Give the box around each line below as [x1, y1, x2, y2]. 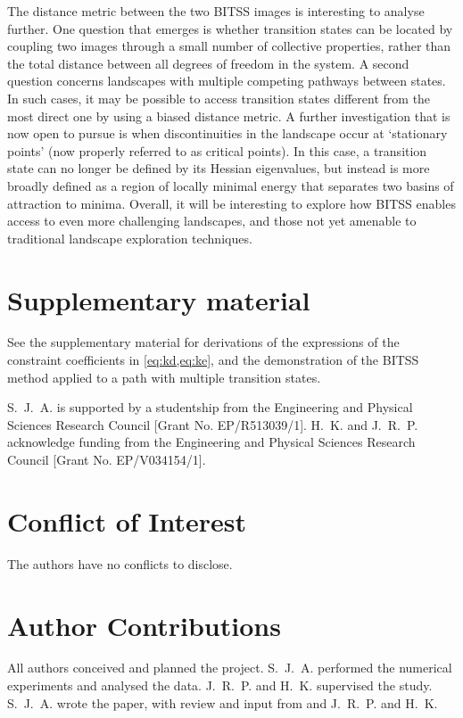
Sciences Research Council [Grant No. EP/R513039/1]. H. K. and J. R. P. [7, 415, 418, 433]
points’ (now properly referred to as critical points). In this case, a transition [7, 141, 427, 160]
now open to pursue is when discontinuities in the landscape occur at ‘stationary [7, 124, 448, 143]
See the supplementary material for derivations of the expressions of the [7, 333, 400, 351]
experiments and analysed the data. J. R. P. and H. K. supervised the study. [7, 676, 433, 695]
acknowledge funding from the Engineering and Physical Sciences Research [7, 433, 416, 451]
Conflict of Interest [7, 502, 247, 539]
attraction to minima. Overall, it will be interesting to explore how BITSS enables [7, 194, 456, 212]
